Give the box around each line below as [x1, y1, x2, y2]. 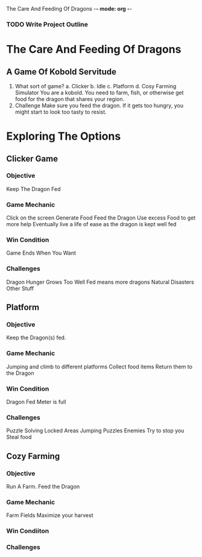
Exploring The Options [6, 129, 121, 143]
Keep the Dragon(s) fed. [6, 334, 66, 341]
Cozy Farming [6, 451, 60, 461]
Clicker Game [6, 154, 58, 164]
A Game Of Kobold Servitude [6, 67, 116, 77]
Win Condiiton [6, 527, 49, 535]
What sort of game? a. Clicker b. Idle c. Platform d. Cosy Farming [14, 82, 177, 90]
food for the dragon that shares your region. [14, 95, 125, 102]
